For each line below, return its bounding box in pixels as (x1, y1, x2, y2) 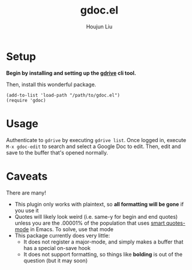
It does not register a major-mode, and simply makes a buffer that (23, 238, 184, 245)
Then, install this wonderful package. (6, 81, 96, 88)
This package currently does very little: (14, 232, 110, 239)
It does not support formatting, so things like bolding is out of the (23, 251, 183, 258)
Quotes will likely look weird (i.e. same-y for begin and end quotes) (14, 213, 178, 220)
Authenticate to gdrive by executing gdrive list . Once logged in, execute (6, 136, 187, 143)
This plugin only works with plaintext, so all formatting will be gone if (14, 200, 184, 208)
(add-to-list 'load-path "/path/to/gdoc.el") (6, 92, 120, 98)
